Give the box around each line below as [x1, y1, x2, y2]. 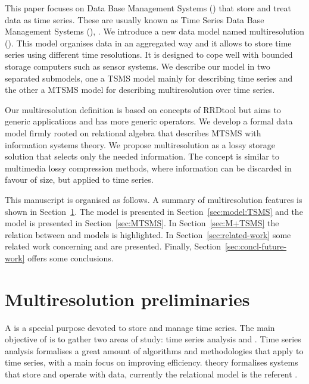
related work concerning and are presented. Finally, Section [5, 240, 221, 252]
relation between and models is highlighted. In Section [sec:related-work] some [5, 228, 291, 241]
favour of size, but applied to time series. [5, 173, 154, 186]
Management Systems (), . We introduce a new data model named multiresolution [5, 25, 305, 38]
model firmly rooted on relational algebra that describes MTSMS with [5, 126, 261, 139]
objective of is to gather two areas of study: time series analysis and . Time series [5, 333, 301, 345]
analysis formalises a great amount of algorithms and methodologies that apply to [5, 344, 304, 357]
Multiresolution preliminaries [5, 286, 250, 311]
